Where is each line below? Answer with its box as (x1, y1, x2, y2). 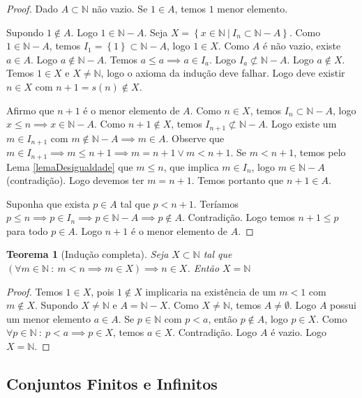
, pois (91, 284, 114, 298)
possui (330, 298, 356, 312)
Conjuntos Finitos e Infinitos (6, 373, 218, 395)
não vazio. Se (91, 1, 148, 15)
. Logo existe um (265, 116, 337, 131)
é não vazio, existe (263, 38, 341, 53)
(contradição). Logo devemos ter (6, 173, 144, 187)
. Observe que (165, 130, 225, 145)
